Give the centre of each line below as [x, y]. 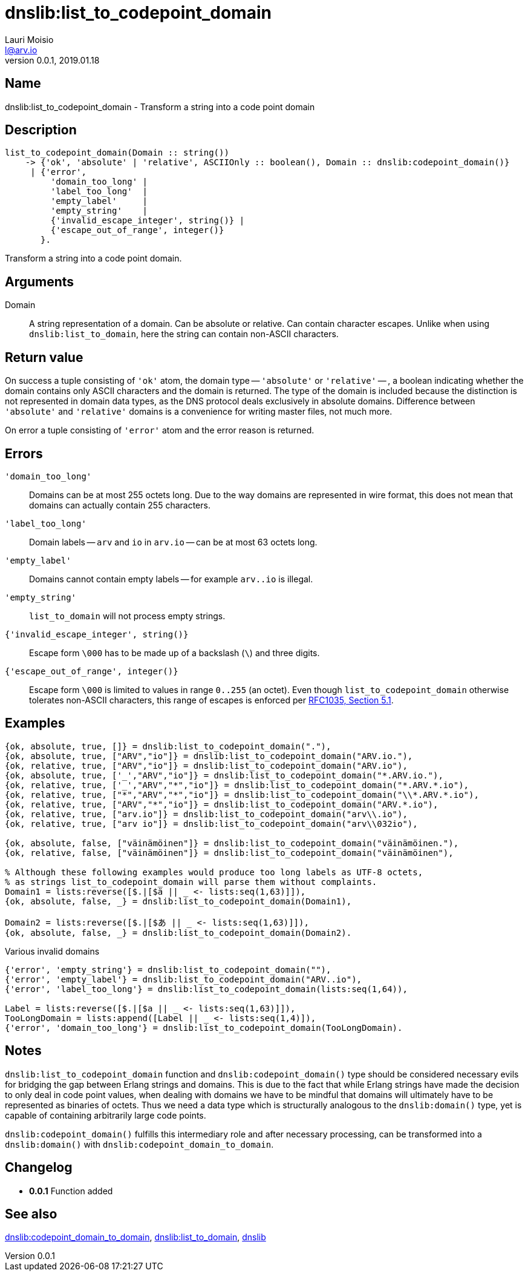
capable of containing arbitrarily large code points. [106, 1115]
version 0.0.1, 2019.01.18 [52, 60]
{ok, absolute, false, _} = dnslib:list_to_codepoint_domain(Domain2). [178, 932]
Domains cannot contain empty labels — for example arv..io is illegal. [171, 579]
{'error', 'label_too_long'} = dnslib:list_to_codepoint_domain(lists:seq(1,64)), [206, 989]
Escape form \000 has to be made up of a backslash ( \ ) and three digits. [174, 653]
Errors [24, 453]
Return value [44, 357]
